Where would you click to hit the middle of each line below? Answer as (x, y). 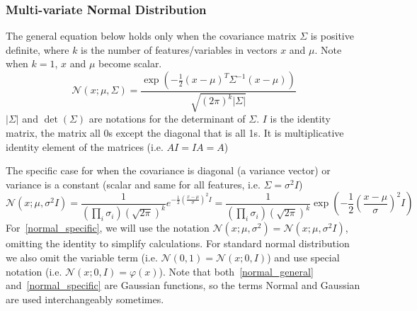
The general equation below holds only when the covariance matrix (151, 36)
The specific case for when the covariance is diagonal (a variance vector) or (168, 170)
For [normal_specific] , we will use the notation (108, 228)
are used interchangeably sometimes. (85, 299)
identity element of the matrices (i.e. (85, 146)
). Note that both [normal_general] (236, 271)
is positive (332, 36)
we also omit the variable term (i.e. (82, 257)
